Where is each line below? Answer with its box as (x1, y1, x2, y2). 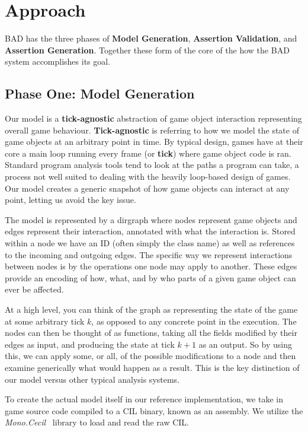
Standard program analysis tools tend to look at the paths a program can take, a (5, 158, 299, 171)
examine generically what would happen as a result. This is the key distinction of (5, 361, 300, 373)
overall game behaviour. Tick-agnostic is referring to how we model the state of (5, 123, 299, 136)
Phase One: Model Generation (5, 84, 195, 103)
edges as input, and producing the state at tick (5, 338, 175, 350)
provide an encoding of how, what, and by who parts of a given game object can (5, 271, 296, 284)
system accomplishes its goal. (5, 55, 111, 68)
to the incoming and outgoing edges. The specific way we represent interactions (5, 248, 293, 261)
